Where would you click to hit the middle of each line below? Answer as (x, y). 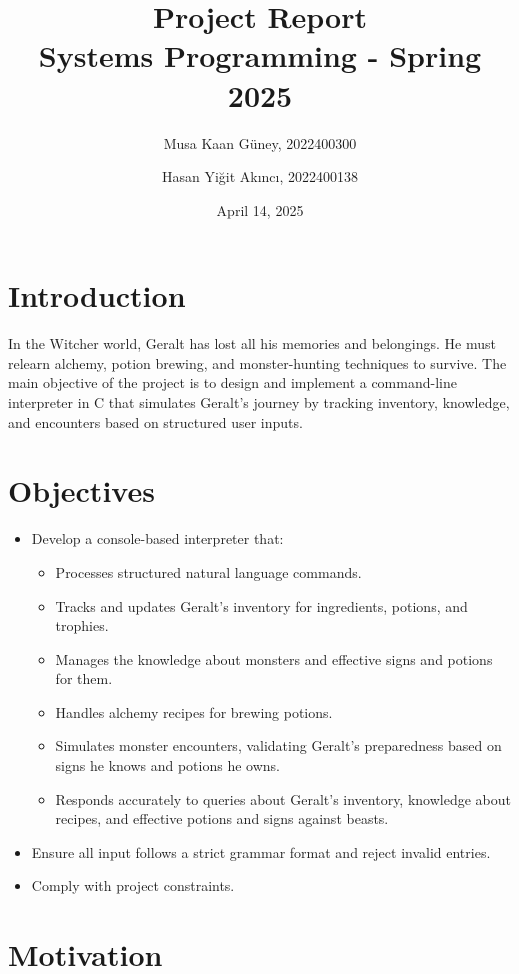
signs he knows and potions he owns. (167, 765)
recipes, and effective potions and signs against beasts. (222, 818)
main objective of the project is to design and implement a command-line (232, 382)
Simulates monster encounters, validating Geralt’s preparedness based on (278, 745)
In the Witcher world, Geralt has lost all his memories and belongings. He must (252, 343)
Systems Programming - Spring (260, 55)
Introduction (97, 295)
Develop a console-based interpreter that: (157, 538)
